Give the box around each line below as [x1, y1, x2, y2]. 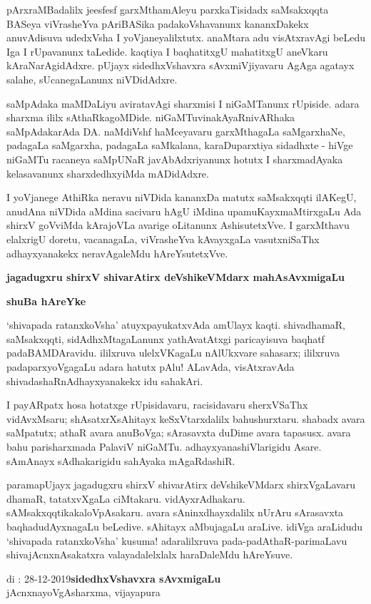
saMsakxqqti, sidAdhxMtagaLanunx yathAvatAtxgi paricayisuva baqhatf [6, 331, 325, 346]
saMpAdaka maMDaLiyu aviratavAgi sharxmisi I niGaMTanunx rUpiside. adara [6, 96, 360, 111]
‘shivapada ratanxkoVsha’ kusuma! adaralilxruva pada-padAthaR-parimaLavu [6, 533, 347, 548]
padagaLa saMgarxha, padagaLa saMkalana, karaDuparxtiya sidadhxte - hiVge [6, 138, 353, 153]
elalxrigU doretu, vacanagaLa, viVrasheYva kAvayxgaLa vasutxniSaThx [6, 231, 320, 246]
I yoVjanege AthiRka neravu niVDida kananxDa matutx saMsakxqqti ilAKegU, [6, 190, 357, 205]
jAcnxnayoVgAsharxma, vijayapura [6, 585, 161, 600]
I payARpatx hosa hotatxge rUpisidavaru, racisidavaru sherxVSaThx [6, 397, 308, 412]
